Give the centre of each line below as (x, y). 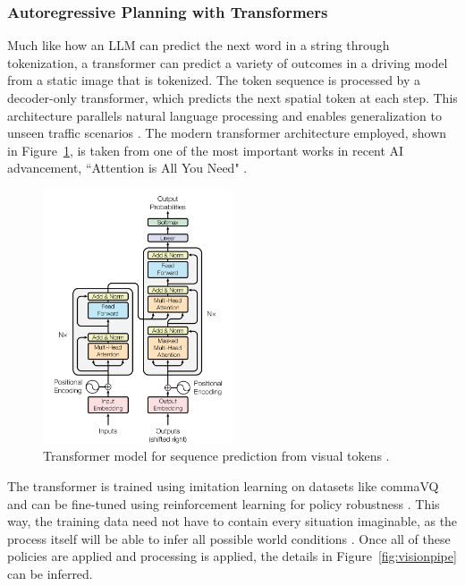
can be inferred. (50, 573)
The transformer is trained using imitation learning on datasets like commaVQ (223, 485)
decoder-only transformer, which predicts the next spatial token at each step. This (232, 98)
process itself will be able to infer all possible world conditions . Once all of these (229, 538)
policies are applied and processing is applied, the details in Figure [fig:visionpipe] (232, 556)
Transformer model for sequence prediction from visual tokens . (216, 456)
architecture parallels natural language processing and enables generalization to (224, 115)
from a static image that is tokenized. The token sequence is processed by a (214, 80)
